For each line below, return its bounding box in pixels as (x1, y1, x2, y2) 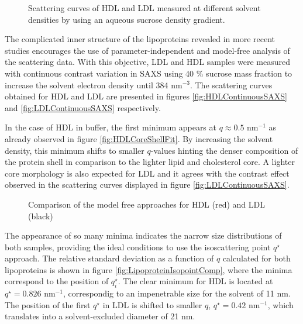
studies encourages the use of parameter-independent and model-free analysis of (5, 44, 290, 56)
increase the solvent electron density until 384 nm (5, 78, 183, 91)
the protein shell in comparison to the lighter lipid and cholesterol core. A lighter (5, 156, 295, 168)
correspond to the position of (5, 275, 109, 287)
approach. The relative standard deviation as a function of (5, 252, 214, 264)
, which (267, 298, 294, 311)
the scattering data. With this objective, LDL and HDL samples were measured (5, 56, 290, 68)
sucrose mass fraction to (206, 67, 292, 79)
